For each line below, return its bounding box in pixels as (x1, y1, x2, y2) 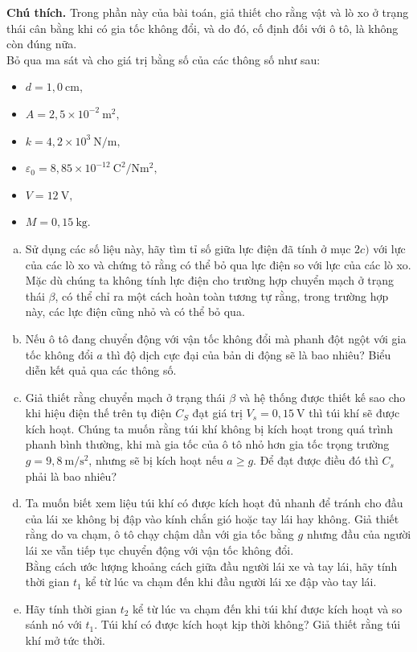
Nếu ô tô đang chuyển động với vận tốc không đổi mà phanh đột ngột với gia (25, 330, 407, 347)
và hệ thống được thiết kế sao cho (239, 388, 406, 405)
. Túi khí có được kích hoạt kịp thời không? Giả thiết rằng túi (94, 616, 401, 633)
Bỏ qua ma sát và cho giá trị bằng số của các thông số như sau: (6, 51, 321, 68)
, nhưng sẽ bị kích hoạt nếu (88, 452, 223, 469)
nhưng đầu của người (306, 526, 411, 543)
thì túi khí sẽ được (309, 404, 400, 421)
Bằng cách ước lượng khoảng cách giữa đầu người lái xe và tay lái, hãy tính (25, 557, 398, 574)
